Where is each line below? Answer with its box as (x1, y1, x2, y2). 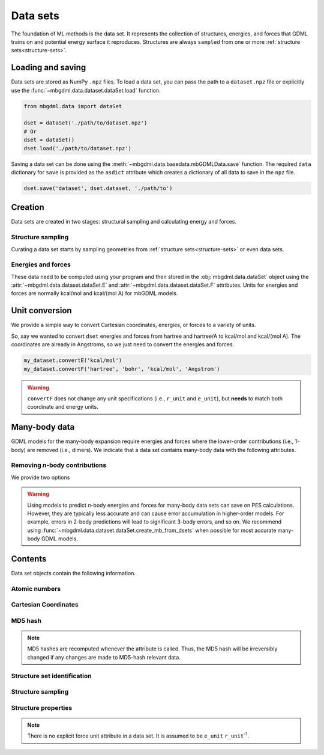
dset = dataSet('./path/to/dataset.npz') (23, 120, 148, 126)
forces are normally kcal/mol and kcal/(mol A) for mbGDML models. (11, 290, 178, 297)
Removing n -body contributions (11, 461, 107, 469)
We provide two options (11, 474, 70, 481)
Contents (11, 554, 47, 564)
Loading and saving (11, 63, 86, 73)
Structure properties (11, 703, 73, 712)
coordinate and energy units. (27, 403, 98, 411)
